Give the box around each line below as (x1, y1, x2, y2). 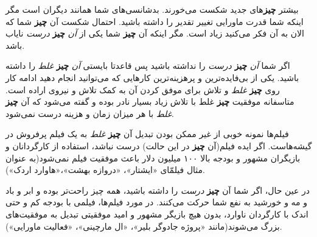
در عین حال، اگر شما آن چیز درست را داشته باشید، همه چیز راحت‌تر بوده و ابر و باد (5, 183, 310, 196)
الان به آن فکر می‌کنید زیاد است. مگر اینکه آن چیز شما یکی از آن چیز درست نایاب (5, 27, 304, 40)
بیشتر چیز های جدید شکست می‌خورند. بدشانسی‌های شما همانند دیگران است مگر (5, 3, 299, 15)
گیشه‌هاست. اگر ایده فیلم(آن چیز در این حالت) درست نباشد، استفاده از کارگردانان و (5, 139, 312, 152)
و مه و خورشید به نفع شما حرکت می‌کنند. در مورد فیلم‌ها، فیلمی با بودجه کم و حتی (5, 196, 308, 208)
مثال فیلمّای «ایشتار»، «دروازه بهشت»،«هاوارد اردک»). (5, 163, 205, 176)
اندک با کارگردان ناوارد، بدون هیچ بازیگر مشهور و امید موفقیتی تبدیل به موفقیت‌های (5, 207, 308, 220)
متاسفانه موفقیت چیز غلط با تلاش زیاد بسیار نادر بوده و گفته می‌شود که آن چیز (5, 95, 294, 108)
